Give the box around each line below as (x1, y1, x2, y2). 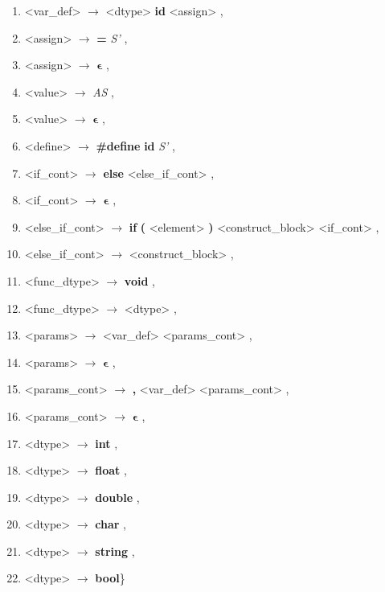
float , (95, 462, 127, 479)
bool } (95, 569, 125, 586)
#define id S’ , (96, 137, 175, 154)
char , (95, 516, 126, 532)
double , (95, 488, 140, 505)
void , (124, 272, 155, 289)
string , (95, 542, 135, 559)
